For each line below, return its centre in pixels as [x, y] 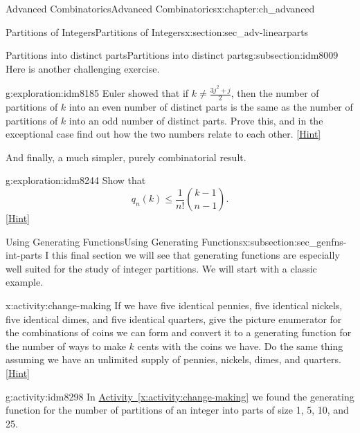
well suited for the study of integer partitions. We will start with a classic [161, 268]
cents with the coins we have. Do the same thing [240, 346]
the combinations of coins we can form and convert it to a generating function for [179, 332]
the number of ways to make [66, 346]
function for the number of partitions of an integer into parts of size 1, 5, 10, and [177, 410]
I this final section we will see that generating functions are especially [192, 255]
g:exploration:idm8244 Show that [76, 180]
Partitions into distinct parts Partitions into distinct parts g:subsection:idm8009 [172, 55]
